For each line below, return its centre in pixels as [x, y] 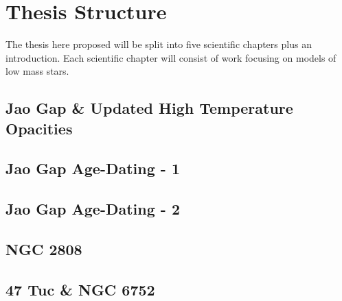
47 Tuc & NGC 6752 [80, 289]
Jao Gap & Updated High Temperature [149, 108]
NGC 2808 [44, 249]
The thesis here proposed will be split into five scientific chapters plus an [159, 44]
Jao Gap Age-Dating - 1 [93, 168]
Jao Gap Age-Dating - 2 [93, 209]
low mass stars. [37, 71]
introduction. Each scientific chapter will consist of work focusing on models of [171, 57]
